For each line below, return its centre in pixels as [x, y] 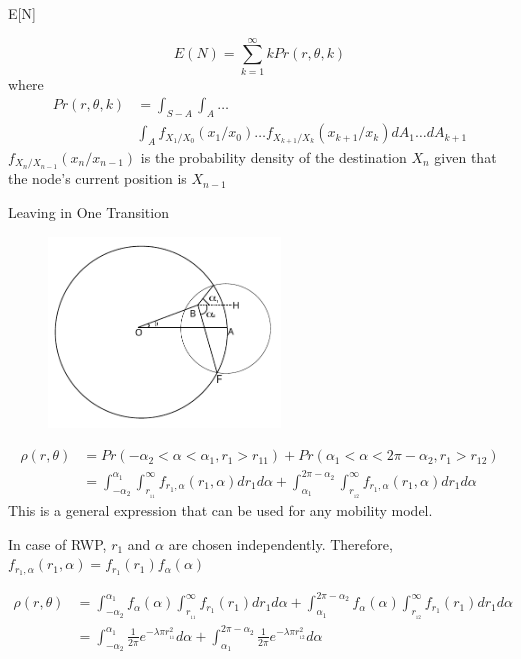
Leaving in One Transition [88, 212]
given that [465, 156]
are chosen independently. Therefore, [280, 543]
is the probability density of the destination [273, 156]
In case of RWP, [57, 543]
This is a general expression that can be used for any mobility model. [220, 509]
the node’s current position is [97, 178]
